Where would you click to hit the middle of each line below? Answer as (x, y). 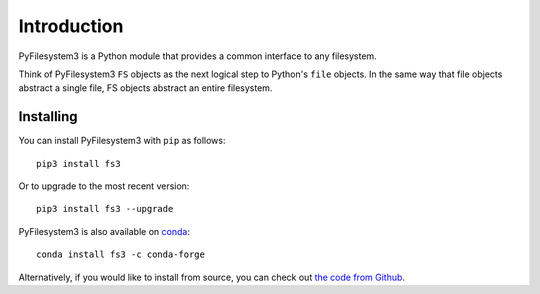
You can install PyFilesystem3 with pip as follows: (122, 141)
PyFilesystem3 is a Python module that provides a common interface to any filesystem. (197, 56)
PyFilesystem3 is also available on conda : (104, 231)
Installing (48, 116)
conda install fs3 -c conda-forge (120, 254)
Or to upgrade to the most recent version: (104, 186)
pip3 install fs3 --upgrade (105, 209)
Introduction (71, 26)
